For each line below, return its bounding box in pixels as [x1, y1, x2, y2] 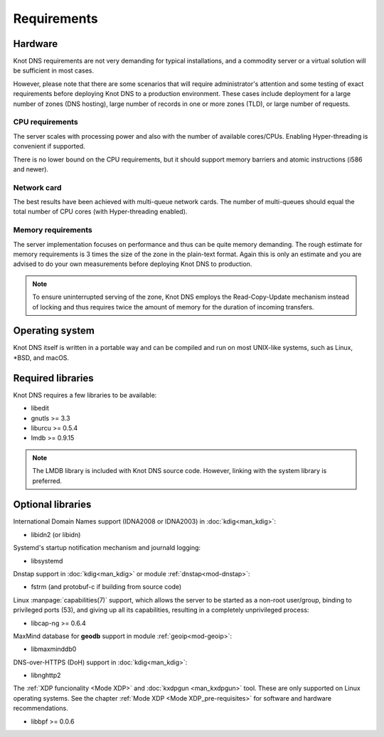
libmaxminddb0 [31, 645, 77, 654]
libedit [31, 404, 50, 413]
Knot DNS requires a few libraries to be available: [13, 391, 157, 399]
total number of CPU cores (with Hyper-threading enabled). [13, 207, 188, 216]
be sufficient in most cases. [13, 66, 95, 75]
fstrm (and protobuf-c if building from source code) [31, 583, 182, 591]
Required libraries [13, 372, 94, 384]
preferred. [32, 477, 63, 485]
